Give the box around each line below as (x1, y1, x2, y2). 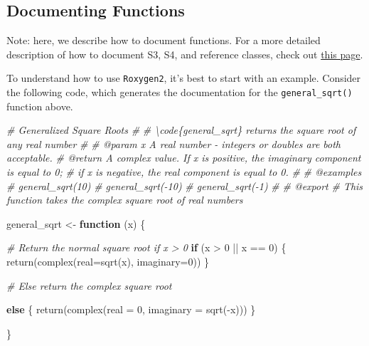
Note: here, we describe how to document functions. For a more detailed (6, 33, 321, 48)
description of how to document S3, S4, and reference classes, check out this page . (6, 46, 363, 61)
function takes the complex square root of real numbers (6, 192, 243, 207)
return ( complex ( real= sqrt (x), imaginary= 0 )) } (6, 254, 210, 269)
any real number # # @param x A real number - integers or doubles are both (6, 136, 341, 151)
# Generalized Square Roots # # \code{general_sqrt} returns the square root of (6, 122, 356, 137)
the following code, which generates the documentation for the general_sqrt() (6, 85, 353, 100)
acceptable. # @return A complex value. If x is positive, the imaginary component (6, 150, 361, 165)
